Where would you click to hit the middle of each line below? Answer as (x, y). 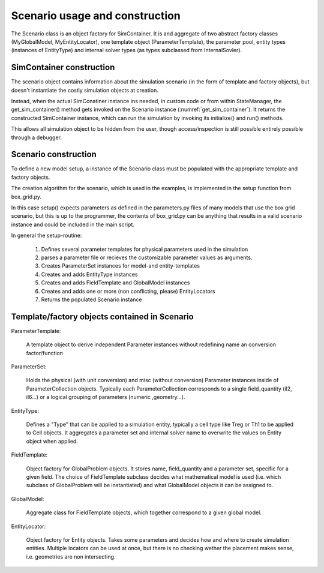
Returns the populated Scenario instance (91, 299)
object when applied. (52, 441)
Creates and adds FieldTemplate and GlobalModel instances (115, 283)
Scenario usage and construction (96, 16)
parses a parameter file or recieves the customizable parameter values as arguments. (147, 257)
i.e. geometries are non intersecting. (71, 556)
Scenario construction (54, 154)
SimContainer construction (63, 67)
